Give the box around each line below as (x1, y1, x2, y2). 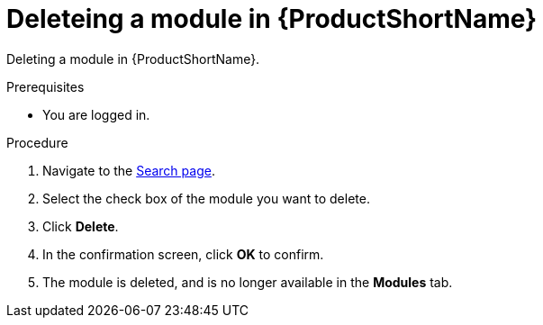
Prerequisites (6, 78, 85, 95)
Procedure (6, 134, 68, 150)
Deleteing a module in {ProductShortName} (6, 4, 538, 34)
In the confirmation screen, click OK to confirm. (42, 246, 324, 262)
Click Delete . (42, 218, 119, 234)
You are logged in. (42, 106, 150, 122)
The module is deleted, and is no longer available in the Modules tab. (42, 274, 453, 290)
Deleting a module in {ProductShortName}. (6, 50, 260, 67)
